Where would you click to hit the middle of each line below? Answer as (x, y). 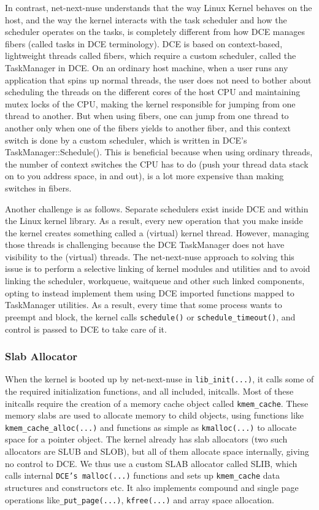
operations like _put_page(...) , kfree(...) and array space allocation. (140, 499)
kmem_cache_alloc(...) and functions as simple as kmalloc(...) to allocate (151, 427)
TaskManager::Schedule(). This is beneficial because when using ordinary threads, (159, 152)
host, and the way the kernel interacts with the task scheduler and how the (146, 19)
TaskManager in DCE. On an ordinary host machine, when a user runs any (147, 67)
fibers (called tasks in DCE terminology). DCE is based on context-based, (144, 43)
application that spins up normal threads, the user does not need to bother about (158, 79)
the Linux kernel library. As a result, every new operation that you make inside (154, 221)
